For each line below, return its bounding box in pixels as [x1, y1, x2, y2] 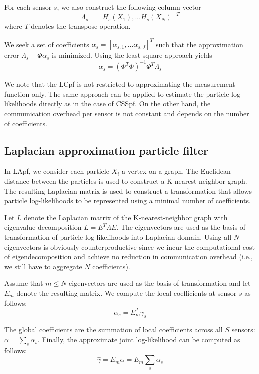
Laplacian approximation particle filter [4, 142, 208, 158]
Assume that [4, 278, 43, 288]
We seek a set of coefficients [4, 39, 89, 49]
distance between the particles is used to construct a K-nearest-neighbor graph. [4, 176, 247, 186]
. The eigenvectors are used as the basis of [116, 222, 246, 232]
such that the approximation [156, 39, 243, 49]
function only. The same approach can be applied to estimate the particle [4, 88, 229, 99]
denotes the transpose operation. [31, 21, 131, 31]
